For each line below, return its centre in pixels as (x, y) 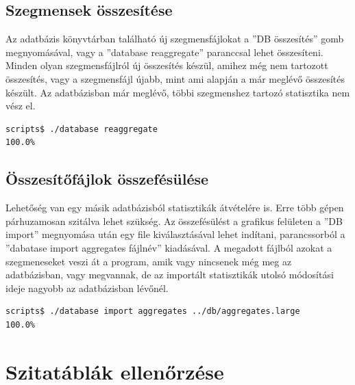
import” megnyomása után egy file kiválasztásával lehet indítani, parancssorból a (175, 234)
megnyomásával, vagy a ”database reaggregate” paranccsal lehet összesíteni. (164, 52)
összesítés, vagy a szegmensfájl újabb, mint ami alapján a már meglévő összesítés (175, 78)
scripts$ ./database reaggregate (82, 129)
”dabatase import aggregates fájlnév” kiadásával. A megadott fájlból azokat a (169, 247)
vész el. (21, 106)
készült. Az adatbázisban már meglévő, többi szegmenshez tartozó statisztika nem (178, 92)
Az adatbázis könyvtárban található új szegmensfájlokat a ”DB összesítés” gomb (175, 39)
